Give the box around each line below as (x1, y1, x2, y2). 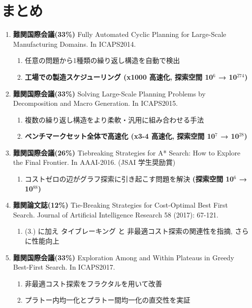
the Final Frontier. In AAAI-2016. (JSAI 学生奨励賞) (13, 157, 176, 167)
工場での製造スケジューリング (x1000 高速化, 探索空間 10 (25, 71, 213, 82)
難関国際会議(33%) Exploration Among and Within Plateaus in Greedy (13, 252, 234, 262)
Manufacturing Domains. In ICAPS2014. (13, 38, 136, 49)
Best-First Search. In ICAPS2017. (13, 262, 115, 272)
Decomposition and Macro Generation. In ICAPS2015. (13, 98, 178, 108)
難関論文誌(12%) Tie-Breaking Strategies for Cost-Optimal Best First (13, 200, 228, 210)
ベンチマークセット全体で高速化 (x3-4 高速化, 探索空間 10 (25, 131, 215, 141)
